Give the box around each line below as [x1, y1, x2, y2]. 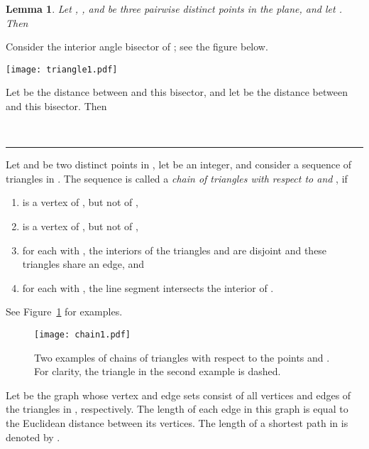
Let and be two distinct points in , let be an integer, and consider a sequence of [6, 157, 352, 172]
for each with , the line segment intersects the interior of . [22, 280, 274, 295]
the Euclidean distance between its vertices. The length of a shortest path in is [6, 416, 348, 430]
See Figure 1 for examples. [6, 304, 123, 319]
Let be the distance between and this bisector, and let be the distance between [6, 85, 348, 99]
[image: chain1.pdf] [34, 329, 131, 340]
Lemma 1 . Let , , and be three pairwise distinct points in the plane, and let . [6, 1, 342, 16]
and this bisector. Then [6, 99, 107, 114]
